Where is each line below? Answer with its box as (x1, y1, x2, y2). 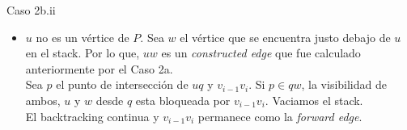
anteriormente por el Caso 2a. (25, 60, 173, 77)
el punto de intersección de (56, 76, 189, 93)
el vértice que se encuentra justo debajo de (180, 28, 391, 45)
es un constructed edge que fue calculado (161, 44, 361, 61)
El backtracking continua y (25, 107, 159, 124)
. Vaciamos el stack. (265, 91, 363, 108)
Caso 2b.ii (6, 2, 56, 18)
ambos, (25, 91, 61, 108)
